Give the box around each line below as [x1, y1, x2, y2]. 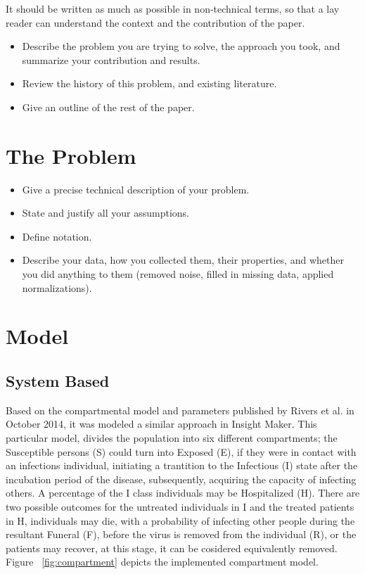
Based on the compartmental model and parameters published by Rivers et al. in [6, 402, 354, 417]
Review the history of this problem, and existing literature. [22, 76, 277, 91]
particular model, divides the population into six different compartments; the [6, 431, 338, 445]
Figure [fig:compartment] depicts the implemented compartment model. [6, 554, 319, 569]
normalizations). [22, 280, 92, 295]
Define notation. [22, 229, 92, 243]
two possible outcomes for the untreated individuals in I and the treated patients [6, 499, 354, 514]
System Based [6, 370, 110, 392]
